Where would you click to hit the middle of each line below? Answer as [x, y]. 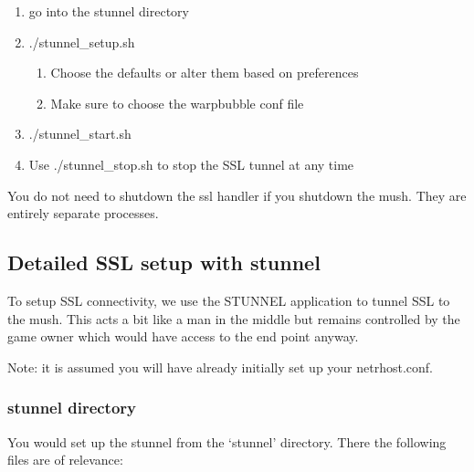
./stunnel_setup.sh [82, 42]
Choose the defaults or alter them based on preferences [205, 73]
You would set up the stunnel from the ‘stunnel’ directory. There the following [227, 441]
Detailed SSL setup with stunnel [164, 262]
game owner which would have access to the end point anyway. [183, 336]
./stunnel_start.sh [80, 134]
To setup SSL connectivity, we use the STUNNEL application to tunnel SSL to [229, 300]
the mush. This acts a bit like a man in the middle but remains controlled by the [234, 318]
